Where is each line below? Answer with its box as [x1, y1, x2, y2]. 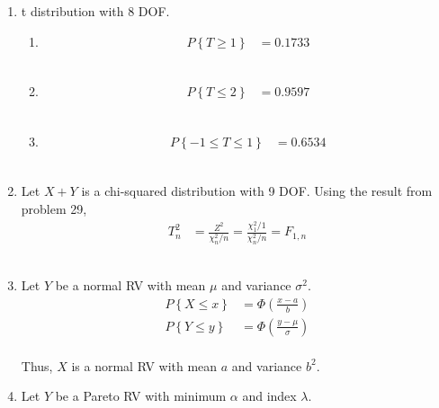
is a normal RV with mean [71, 356, 218, 375]
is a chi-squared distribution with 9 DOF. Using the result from [81, 182, 433, 200]
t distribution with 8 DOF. [21, 2, 170, 20]
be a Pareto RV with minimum [55, 386, 227, 405]
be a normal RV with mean [55, 276, 206, 295]
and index [242, 386, 297, 405]
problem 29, [21, 200, 87, 218]
